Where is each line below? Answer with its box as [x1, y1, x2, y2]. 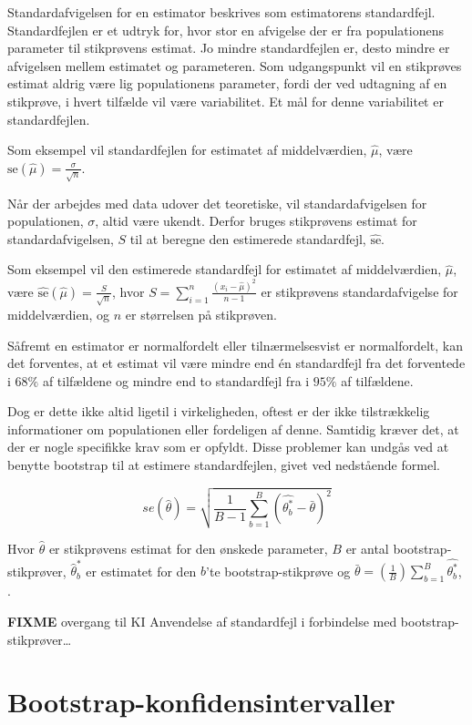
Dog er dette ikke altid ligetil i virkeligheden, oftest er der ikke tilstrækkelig [7, 402, 430, 421]
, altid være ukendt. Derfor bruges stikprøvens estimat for [95, 211, 417, 230]
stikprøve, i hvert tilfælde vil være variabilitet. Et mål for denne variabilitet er [7, 91, 444, 110]
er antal [345, 539, 389, 558]
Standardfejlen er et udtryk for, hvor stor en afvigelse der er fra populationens [7, 20, 444, 39]
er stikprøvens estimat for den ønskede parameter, [48, 539, 328, 558]
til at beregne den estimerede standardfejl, [129, 229, 366, 248]
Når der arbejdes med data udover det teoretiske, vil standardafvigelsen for [7, 193, 427, 212]
